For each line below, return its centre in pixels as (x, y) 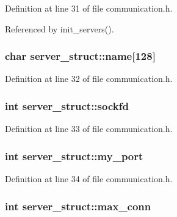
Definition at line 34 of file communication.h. (89, 179)
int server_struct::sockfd (67, 105)
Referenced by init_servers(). (60, 28)
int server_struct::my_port (74, 156)
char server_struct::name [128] (80, 56)
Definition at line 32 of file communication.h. (89, 79)
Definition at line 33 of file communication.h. (89, 129)
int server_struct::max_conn (78, 206)
